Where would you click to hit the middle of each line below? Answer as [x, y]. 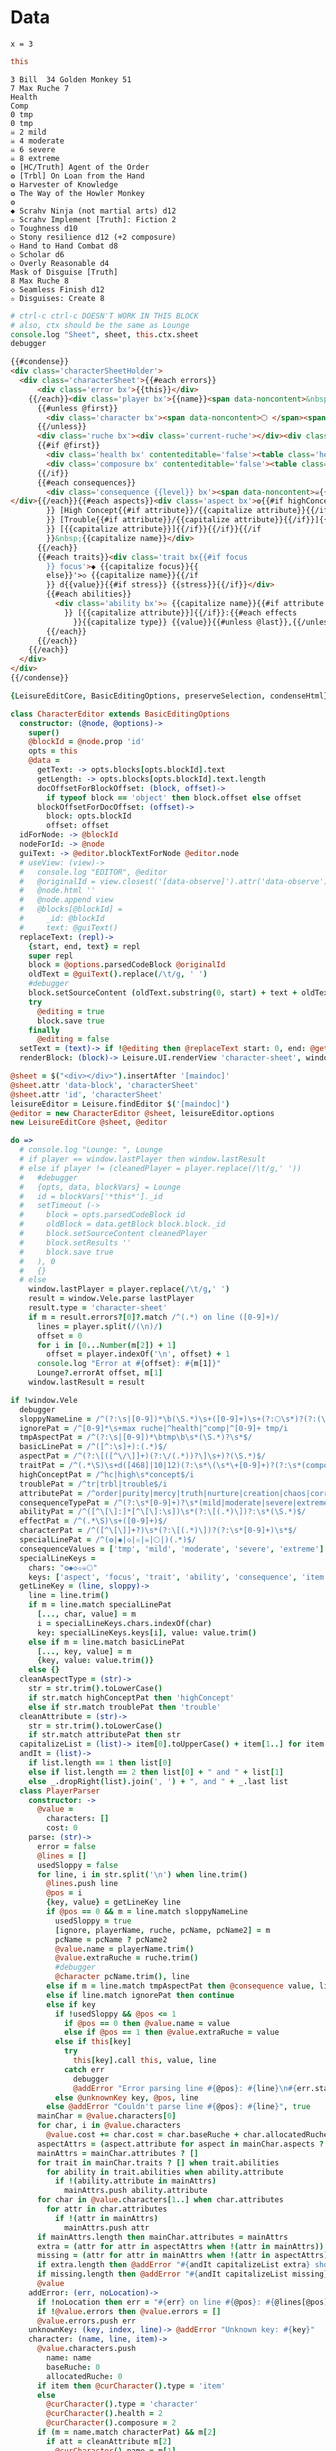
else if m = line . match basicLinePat [107, 1642]
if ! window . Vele [44, 1400]
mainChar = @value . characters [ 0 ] [106, 2116]
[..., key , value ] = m [84, 1651]
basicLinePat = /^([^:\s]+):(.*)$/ [93, 1447]
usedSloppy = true [93, 1921]
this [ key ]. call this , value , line [145, 2061]
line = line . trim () [69, 1596]
